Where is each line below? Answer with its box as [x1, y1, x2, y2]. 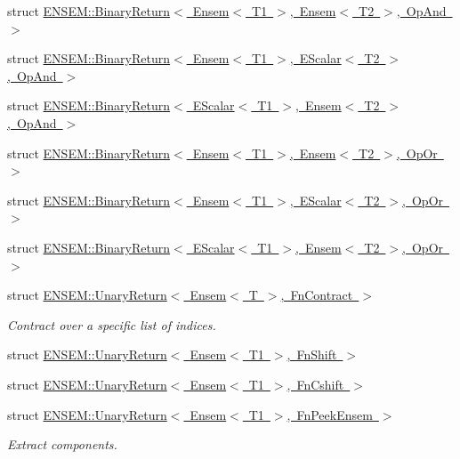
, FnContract [280, 286, 353, 304]
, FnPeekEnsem [286, 405, 373, 423]
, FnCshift [286, 374, 344, 393]
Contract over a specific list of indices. [7, 315, 216, 334]
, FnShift [286, 345, 337, 364]
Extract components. [7, 435, 117, 454]
